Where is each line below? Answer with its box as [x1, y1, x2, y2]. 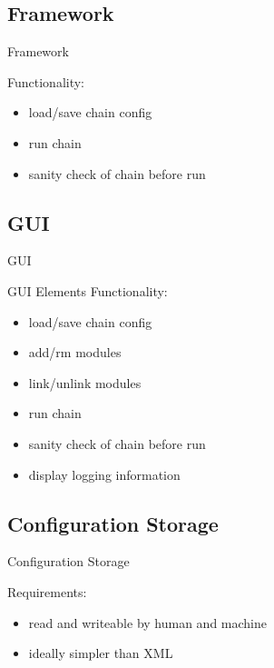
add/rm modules [28, 343, 122, 362]
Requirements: [7, 582, 87, 601]
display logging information [28, 464, 181, 484]
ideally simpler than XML [28, 643, 173, 663]
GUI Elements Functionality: [7, 281, 168, 300]
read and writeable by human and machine [28, 613, 268, 632]
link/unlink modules [28, 373, 142, 392]
